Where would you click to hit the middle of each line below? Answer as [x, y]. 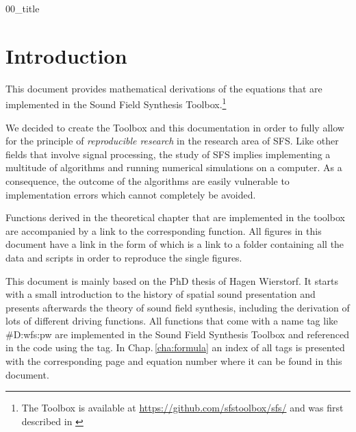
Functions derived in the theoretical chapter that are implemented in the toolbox [175, 217]
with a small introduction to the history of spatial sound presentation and [161, 294]
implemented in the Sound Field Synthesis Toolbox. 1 [116, 103]
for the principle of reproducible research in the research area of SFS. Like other [172, 141]
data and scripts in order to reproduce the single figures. [124, 257]
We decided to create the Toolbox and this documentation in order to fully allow [175, 127]
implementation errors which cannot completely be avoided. [131, 194]
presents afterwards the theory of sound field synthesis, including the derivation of [178, 307]
